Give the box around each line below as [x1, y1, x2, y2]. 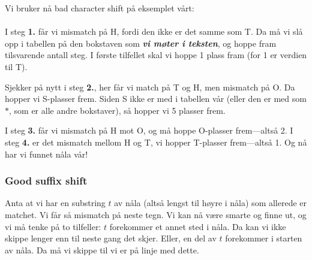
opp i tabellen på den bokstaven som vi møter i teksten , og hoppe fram [5, 37, 277, 49]
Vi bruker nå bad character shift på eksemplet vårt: [5, 2, 194, 14]
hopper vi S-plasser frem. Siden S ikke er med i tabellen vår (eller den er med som [5, 92, 307, 105]
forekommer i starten [225, 232, 302, 244]
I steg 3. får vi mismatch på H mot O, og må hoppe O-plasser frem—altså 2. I [5, 124, 293, 137]
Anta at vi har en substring [5, 196, 106, 209]
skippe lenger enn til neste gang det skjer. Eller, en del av [5, 232, 217, 244]
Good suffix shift [5, 173, 88, 188]
